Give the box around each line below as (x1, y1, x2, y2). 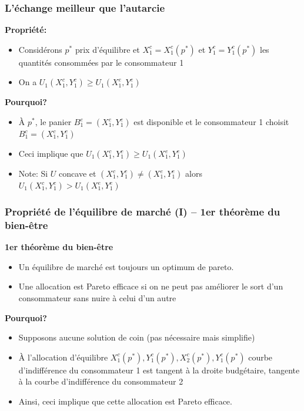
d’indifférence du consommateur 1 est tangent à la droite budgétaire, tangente (18, 363, 300, 376)
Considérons (18, 43, 62, 55)
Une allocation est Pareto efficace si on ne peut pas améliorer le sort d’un (18, 280, 283, 292)
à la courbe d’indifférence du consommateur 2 (18, 375, 183, 388)
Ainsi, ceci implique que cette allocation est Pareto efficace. (18, 395, 232, 407)
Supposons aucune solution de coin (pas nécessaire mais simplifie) (18, 331, 255, 343)
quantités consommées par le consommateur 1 (18, 56, 184, 68)
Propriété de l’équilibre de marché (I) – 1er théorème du (5, 204, 280, 218)
